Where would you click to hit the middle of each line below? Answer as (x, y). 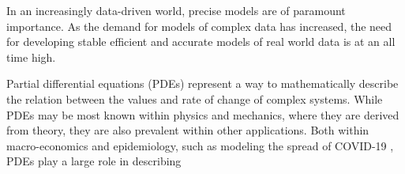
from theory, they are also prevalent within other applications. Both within (188, 130)
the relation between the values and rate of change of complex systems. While (195, 98)
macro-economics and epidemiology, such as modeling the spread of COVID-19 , (200, 145)
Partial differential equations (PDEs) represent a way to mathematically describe (202, 83)
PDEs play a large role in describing (94, 161)
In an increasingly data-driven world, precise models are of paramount (176, 10)
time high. (31, 57)
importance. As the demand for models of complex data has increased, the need (199, 26)
